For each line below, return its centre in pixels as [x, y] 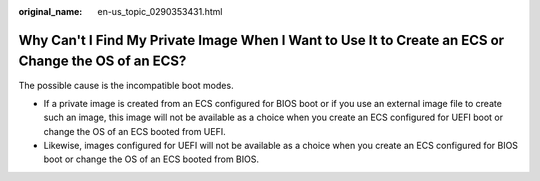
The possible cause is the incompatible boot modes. [126, 85]
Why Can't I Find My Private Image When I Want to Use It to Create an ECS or [261, 40]
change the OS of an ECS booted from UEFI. [135, 131]
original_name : [50, 11]
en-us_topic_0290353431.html [160, 11]
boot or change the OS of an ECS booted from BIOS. [151, 159]
